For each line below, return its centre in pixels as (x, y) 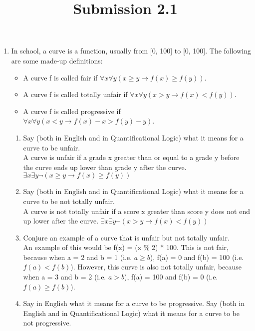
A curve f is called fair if (60, 77)
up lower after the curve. (61, 221)
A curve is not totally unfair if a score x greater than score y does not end (136, 211)
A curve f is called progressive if (72, 111)
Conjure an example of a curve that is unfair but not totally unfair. (126, 237)
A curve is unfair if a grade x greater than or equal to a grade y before (131, 157)
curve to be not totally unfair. (69, 201)
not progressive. (47, 323)
